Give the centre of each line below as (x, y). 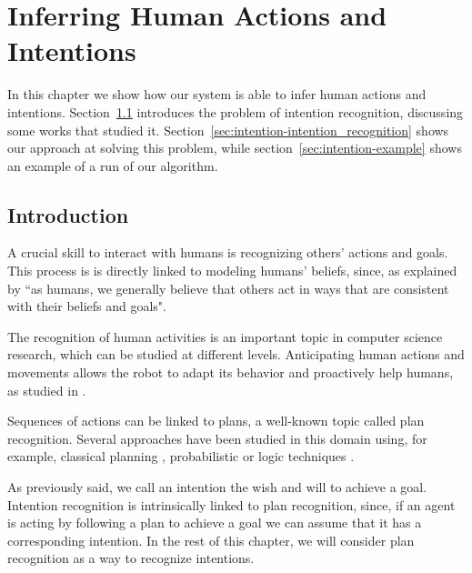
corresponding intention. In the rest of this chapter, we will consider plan (211, 540)
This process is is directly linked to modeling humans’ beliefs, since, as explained (232, 271)
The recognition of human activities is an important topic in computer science (225, 336)
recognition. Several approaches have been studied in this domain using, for (217, 438)
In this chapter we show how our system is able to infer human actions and (217, 94)
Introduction (68, 214)
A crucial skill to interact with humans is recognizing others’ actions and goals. (228, 252)
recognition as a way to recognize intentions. (131, 558)
